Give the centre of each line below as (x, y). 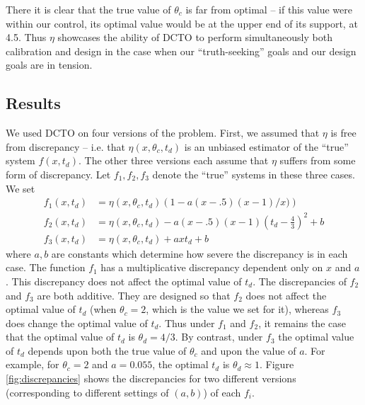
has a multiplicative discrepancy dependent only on (212, 267)
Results (33, 103)
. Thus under (187, 323)
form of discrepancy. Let (58, 174)
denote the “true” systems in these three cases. (254, 174)
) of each (222, 392)
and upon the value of (249, 350)
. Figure (277, 364)
